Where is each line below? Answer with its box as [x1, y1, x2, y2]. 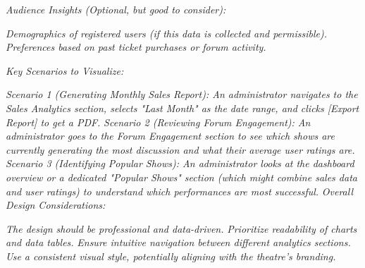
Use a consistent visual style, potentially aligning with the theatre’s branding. [6, 248, 336, 263]
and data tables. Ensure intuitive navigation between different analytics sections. [6, 235, 351, 250]
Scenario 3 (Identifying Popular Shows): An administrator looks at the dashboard [6, 156, 354, 171]
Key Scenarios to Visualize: [6, 63, 124, 78]
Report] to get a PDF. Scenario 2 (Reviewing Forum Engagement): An [6, 114, 311, 129]
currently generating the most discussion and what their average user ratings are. [6, 142, 355, 157]
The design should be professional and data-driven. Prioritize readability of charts [6, 221, 357, 236]
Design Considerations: [6, 197, 106, 212]
